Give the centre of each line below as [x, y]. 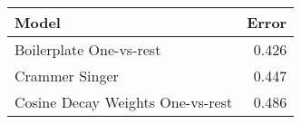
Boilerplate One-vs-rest [88, 49]
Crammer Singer [67, 76]
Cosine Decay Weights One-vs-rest [124, 102]
